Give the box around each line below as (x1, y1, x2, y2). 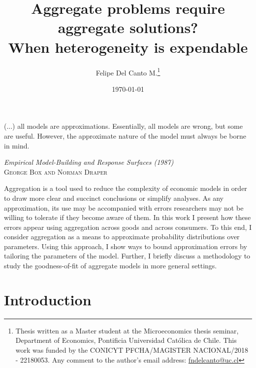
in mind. (4, 140, 30, 150)
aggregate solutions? (58, 17, 198, 37)
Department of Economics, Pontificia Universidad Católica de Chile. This (15, 335, 237, 345)
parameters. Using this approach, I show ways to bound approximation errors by (4, 241, 247, 251)
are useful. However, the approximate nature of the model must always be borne (4, 130, 246, 141)
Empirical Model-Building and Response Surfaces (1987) (4, 157, 174, 167)
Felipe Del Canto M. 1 (96, 66, 160, 77)
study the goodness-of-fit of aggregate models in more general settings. (4, 260, 217, 271)
